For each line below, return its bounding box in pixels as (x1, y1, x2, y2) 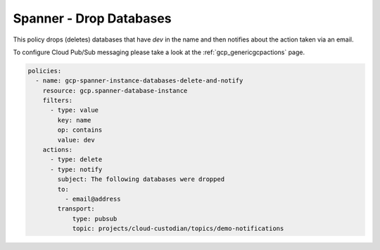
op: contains (57, 126, 103, 134)
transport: (57, 205, 95, 213)
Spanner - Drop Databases (13, 11, 172, 26)
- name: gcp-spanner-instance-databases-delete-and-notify (35, 77, 243, 85)
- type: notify (50, 165, 103, 173)
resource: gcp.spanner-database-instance (42, 87, 188, 94)
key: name (57, 116, 91, 124)
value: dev (57, 136, 95, 144)
